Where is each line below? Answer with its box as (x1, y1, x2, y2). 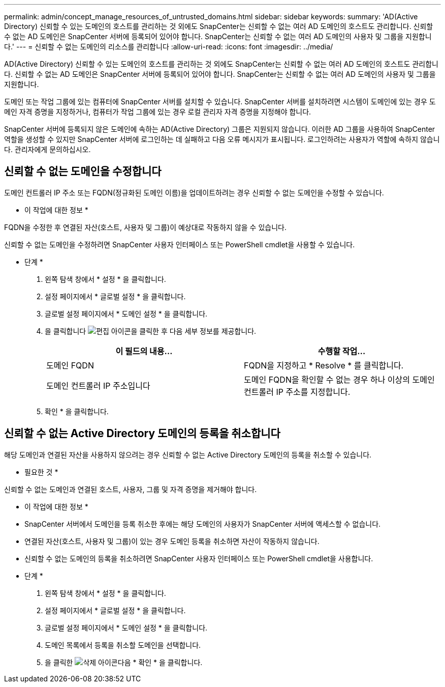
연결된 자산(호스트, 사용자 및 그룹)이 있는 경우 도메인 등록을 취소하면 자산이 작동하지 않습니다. (24, 536, 320, 546)
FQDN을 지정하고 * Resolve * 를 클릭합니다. (244, 360, 404, 370)
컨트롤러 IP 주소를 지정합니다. (244, 386, 351, 397)
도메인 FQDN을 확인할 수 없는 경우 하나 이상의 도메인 (244, 374, 435, 385)
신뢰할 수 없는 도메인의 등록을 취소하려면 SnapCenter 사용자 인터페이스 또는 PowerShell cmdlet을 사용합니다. (24, 554, 373, 563)
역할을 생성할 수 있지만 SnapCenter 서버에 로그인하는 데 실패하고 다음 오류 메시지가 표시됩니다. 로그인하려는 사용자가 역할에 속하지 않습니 (4, 135, 440, 144)
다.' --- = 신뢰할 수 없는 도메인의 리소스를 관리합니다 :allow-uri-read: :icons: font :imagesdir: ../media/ (4, 42, 333, 51)
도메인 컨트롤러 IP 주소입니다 (46, 380, 150, 391)
